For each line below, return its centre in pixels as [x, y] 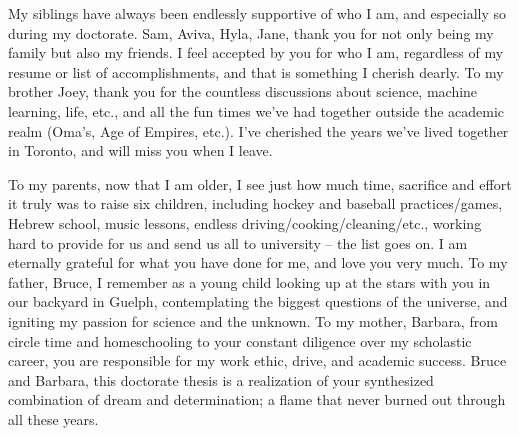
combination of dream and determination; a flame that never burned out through [257, 399]
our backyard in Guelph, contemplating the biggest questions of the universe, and [258, 301]
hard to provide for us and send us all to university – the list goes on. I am [238, 242]
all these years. [53, 418]
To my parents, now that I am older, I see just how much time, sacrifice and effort [260, 183]
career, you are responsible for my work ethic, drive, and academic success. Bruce [257, 360]
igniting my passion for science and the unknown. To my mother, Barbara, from [253, 320]
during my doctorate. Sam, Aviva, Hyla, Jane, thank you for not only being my [251, 32]
